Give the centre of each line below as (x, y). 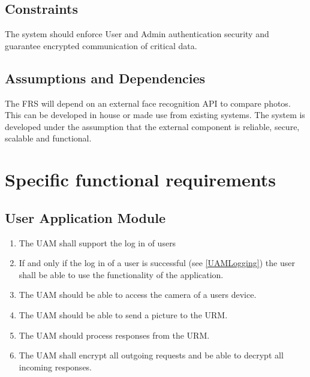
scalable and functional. (48, 138)
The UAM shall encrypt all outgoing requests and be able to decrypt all (151, 355)
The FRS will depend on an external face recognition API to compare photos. (148, 103)
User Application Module (85, 217)
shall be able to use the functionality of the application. (121, 274)
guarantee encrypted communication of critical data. (101, 45)
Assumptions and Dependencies (105, 78)
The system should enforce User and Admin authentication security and (137, 34)
